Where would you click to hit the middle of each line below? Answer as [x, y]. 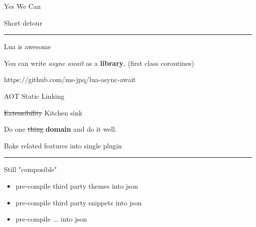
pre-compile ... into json [51, 219]
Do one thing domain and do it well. [61, 129]
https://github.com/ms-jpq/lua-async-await [70, 79]
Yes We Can [22, 6]
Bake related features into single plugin [63, 145]
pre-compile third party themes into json [77, 185]
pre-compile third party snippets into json [79, 202]
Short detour [23, 22]
